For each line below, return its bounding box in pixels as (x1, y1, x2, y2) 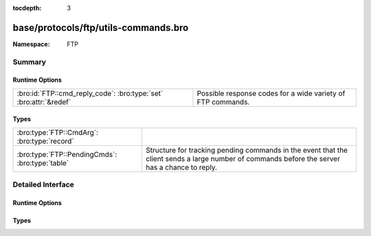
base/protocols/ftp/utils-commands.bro (12, 21, 189, 34)
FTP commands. (196, 97, 250, 107)
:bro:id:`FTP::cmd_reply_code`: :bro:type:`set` (16, 88, 164, 98)
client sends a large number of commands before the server (145, 153, 340, 163)
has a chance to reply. (145, 162, 218, 172)
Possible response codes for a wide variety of (196, 88, 346, 98)
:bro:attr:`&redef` (16, 97, 71, 107)
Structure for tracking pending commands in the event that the (145, 145, 348, 155)
